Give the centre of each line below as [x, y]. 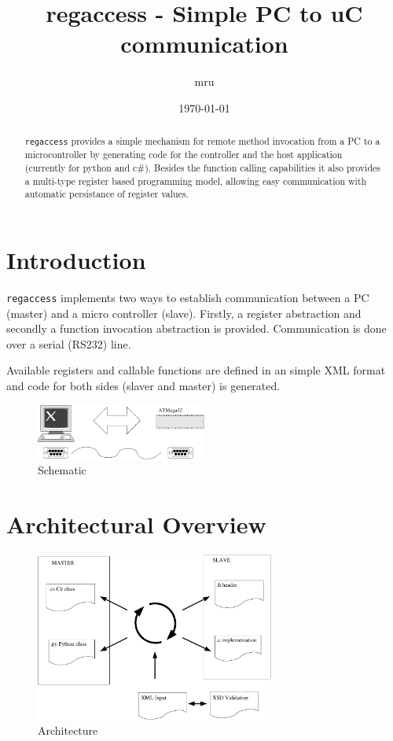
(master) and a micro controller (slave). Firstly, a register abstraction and [184, 313]
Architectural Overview [136, 523]
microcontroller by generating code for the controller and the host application [184, 155]
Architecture [68, 730]
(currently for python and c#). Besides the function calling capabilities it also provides [202, 168]
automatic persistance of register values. [107, 194]
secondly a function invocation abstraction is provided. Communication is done [196, 328]
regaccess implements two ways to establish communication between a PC [188, 297]
